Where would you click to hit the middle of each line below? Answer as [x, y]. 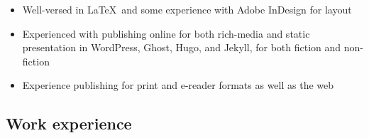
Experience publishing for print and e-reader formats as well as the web [178, 85]
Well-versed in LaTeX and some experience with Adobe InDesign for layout [187, 9]
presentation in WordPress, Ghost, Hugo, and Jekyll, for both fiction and [182, 47]
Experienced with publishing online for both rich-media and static [166, 33]
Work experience [69, 123]
